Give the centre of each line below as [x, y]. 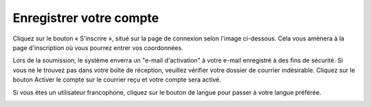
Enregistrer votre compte [86, 18]
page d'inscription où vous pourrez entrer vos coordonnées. [98, 47]
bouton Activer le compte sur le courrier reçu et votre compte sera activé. [117, 80]
